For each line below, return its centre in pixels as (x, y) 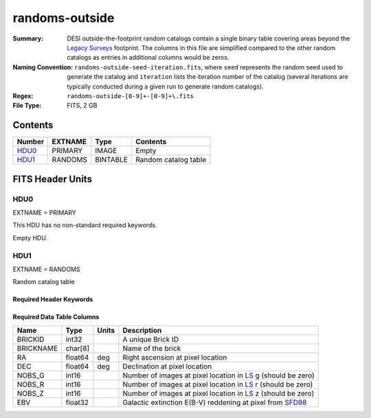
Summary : (28, 38)
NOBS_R (31, 384)
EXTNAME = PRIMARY (45, 212)
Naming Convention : (43, 67)
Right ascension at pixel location (175, 357)
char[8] (78, 348)
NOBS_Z (31, 393)
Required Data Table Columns (56, 317)
